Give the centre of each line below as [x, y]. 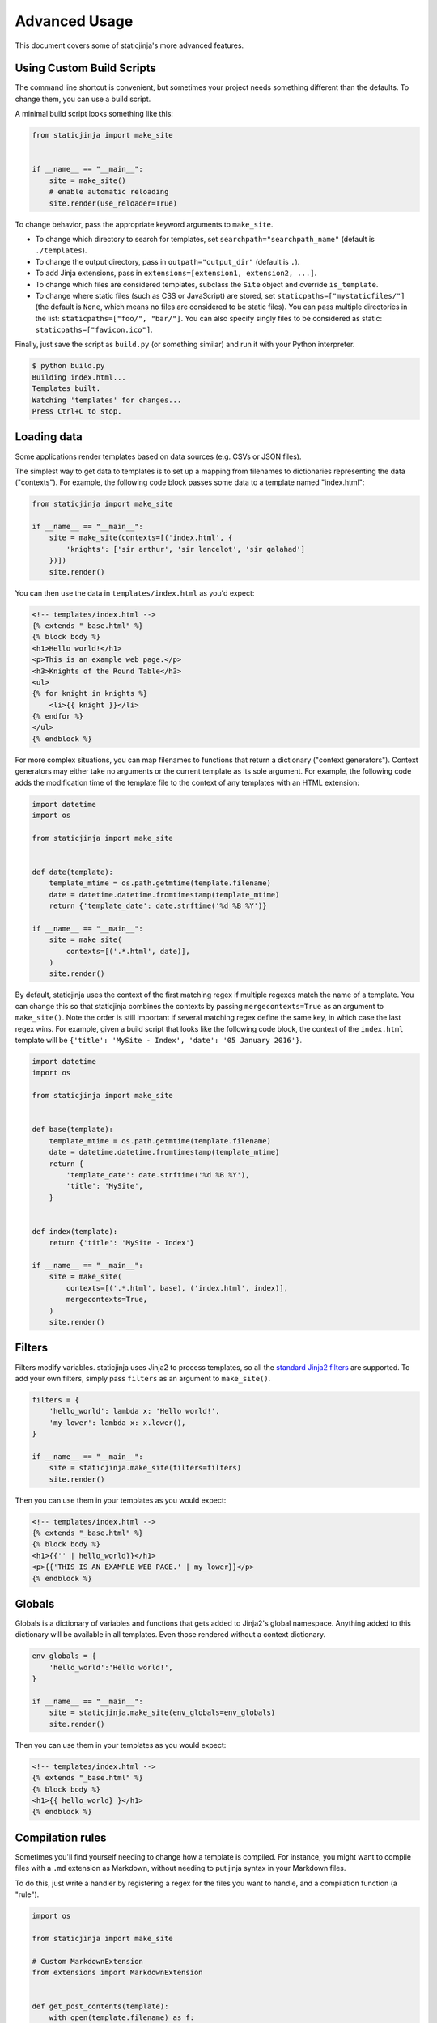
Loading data [49, 437]
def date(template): [72, 872]
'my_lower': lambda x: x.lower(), [117, 1423]
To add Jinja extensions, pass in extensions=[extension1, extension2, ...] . [176, 273]
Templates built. [66, 389]
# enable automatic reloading [109, 192]
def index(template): [75, 1231]
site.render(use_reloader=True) [113, 203]
